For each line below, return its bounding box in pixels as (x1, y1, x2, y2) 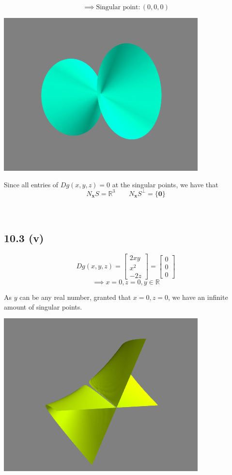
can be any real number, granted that (19, 292, 131, 302)
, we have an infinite (168, 292, 228, 302)
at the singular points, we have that (112, 179, 218, 189)
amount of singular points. (4, 301, 82, 311)
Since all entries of (4, 179, 59, 189)
